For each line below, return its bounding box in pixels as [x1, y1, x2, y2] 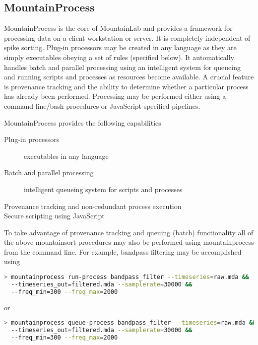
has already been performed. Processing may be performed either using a [4, 91, 226, 101]
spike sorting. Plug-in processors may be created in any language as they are [4, 42, 237, 53]
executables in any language [24, 150, 109, 161]
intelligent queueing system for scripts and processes [24, 184, 183, 194]
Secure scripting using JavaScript [4, 210, 105, 221]
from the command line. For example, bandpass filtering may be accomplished [4, 246, 242, 257]
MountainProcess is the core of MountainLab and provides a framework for [4, 23, 233, 33]
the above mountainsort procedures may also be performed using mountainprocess [4, 237, 254, 247]
